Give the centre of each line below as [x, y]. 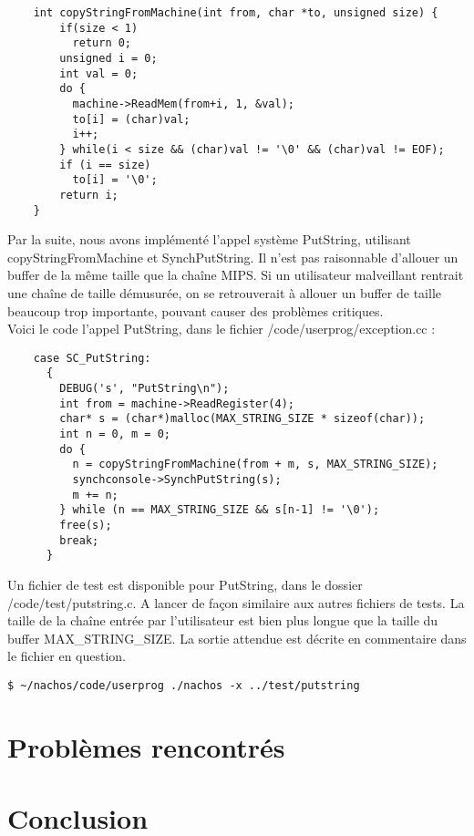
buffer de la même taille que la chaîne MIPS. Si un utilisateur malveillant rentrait [236, 275]
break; [79, 540]
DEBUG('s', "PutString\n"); [144, 389]
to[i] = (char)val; [131, 119]
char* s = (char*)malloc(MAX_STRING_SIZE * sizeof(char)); [242, 419]
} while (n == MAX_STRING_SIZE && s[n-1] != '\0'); [220, 510]
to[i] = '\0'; [115, 180]
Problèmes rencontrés [146, 746]
